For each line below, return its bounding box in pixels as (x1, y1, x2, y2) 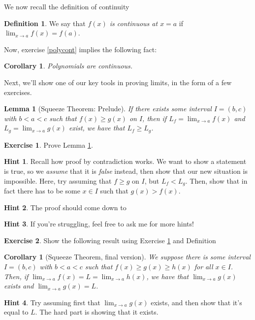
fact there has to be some (4, 186, 80, 196)
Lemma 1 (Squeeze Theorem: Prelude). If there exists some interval (4, 103, 212, 114)
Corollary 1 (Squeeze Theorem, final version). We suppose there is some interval (4, 252, 251, 262)
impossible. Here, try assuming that (4, 175, 112, 186)
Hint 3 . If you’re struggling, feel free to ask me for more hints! (4, 219, 194, 229)
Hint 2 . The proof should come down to (4, 202, 127, 212)
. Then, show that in (185, 175, 248, 186)
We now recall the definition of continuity (4, 1, 129, 11)
